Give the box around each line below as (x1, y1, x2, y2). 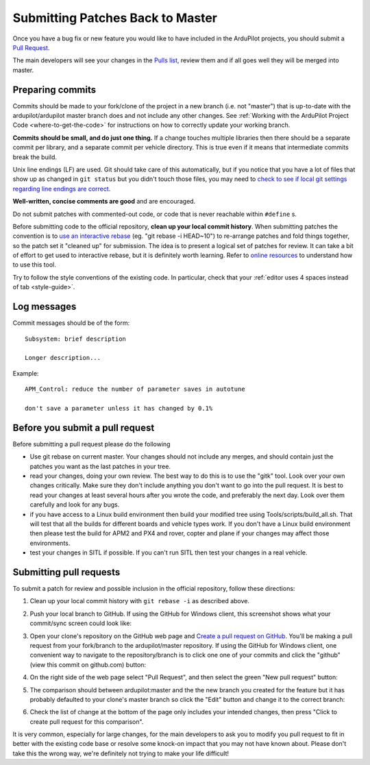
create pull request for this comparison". (29, 717, 144, 726)
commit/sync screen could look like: (29, 619, 132, 627)
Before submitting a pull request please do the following (12, 439, 171, 448)
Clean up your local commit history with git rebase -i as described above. (29, 597, 250, 605)
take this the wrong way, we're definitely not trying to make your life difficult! (12, 749, 230, 757)
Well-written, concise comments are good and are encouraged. (12, 197, 196, 206)
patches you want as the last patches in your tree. (29, 462, 171, 470)
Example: (12, 369, 39, 377)
